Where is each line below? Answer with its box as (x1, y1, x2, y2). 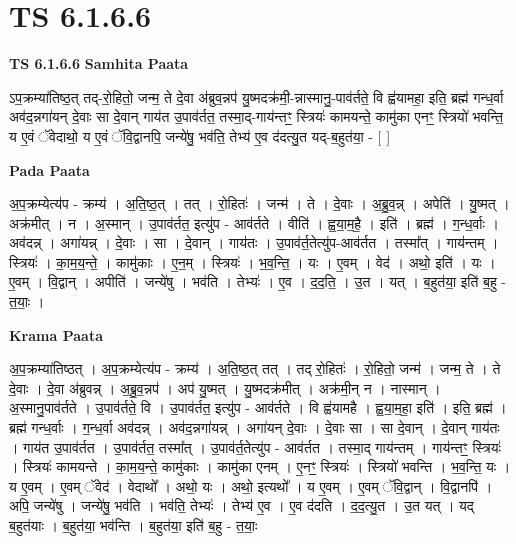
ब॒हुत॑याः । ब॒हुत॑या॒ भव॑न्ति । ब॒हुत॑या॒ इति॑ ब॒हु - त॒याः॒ (9, 515, 258, 535)
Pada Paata (9, 159, 90, 180)
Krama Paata (9, 324, 103, 345)
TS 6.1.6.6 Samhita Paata (9, 53, 189, 74)
